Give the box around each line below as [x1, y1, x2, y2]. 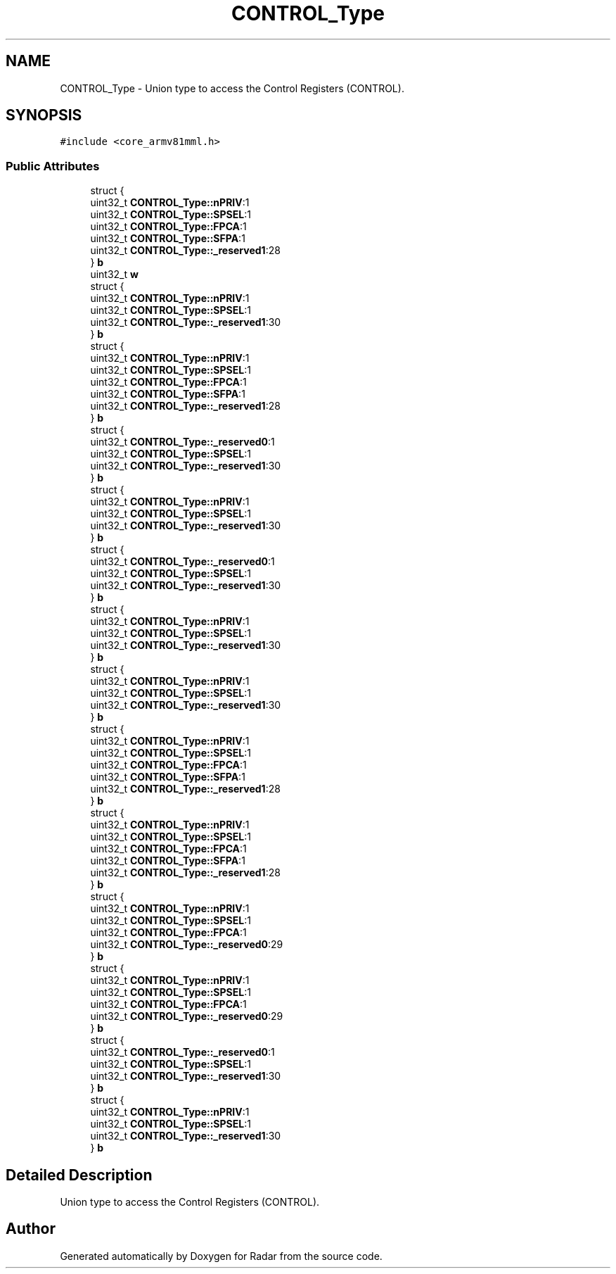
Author [6, 1220, 56, 1238]
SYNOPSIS [6, 106, 82, 125]
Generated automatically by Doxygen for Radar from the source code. [60, 1249, 383, 1262]
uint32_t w [90, 268, 139, 281]
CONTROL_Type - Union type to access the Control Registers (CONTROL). [60, 82, 404, 94]
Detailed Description [6, 1166, 153, 1184]
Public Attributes [6, 158, 100, 173]
